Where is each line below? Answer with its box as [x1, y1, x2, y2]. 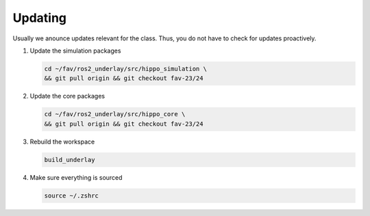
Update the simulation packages [29, 46, 121, 55]
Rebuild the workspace [29, 137, 95, 146]
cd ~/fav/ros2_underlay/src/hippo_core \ [44, 110, 186, 118]
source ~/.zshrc [44, 191, 99, 200]
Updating [12, 10, 67, 25]
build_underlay [44, 156, 95, 163]
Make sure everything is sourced [29, 173, 123, 181]
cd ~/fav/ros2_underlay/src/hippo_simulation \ [44, 65, 207, 72]
